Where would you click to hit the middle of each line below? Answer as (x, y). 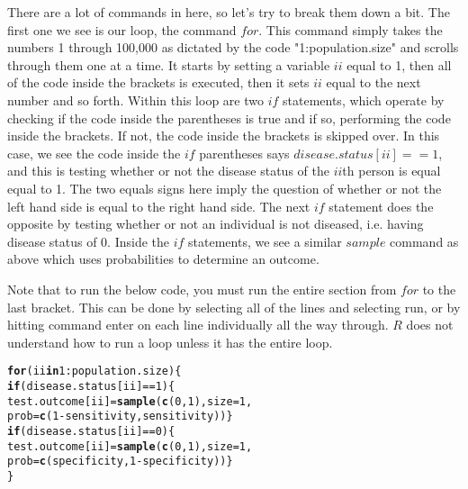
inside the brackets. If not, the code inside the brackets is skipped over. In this (224, 136)
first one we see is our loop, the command (122, 29)
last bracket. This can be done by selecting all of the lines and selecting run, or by (234, 307)
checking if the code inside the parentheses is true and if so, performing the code (229, 118)
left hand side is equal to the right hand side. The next (159, 206)
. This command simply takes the (351, 29)
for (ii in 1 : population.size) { (94, 371)
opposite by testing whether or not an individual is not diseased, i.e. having (216, 224)
